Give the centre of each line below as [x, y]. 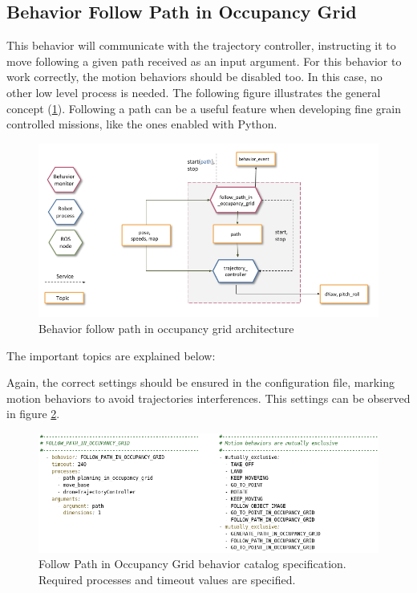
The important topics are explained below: [111, 355]
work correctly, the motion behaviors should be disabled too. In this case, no [194, 77]
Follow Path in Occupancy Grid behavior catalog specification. [192, 564]
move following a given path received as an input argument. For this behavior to [204, 61]
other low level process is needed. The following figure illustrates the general [194, 92]
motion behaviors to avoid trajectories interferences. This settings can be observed [208, 398]
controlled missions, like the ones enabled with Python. [142, 124]
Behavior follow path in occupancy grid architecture [166, 329]
